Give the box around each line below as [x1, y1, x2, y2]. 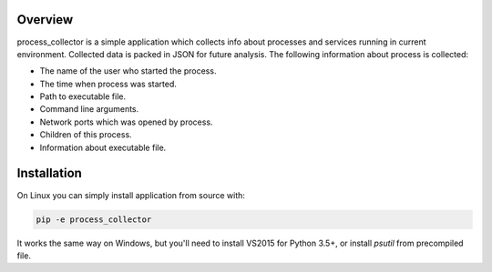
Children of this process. [39, 129, 132, 140]
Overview [16, 12, 74, 27]
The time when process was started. [39, 78, 177, 89]
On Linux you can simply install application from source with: [16, 189, 246, 200]
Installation [16, 166, 82, 181]
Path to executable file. [39, 91, 127, 102]
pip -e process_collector [36, 214, 152, 225]
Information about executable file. [39, 142, 167, 153]
